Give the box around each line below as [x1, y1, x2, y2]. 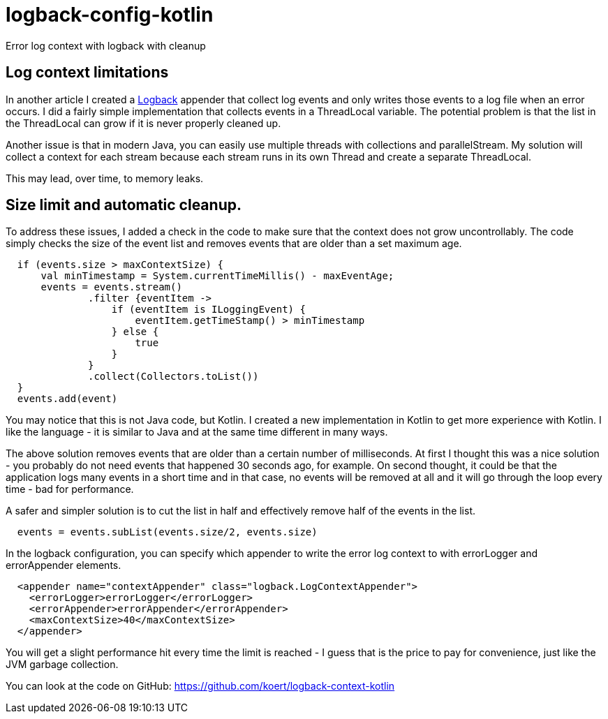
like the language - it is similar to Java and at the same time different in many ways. [6, 426, 388, 438]
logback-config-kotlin [6, 3, 214, 27]
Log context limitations [6, 64, 169, 82]
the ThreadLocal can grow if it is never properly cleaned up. [6, 117, 281, 129]
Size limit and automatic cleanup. [6, 196, 242, 214]
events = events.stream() [40, 281, 182, 293]
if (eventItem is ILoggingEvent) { [111, 304, 306, 316]
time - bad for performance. [6, 483, 134, 496]
